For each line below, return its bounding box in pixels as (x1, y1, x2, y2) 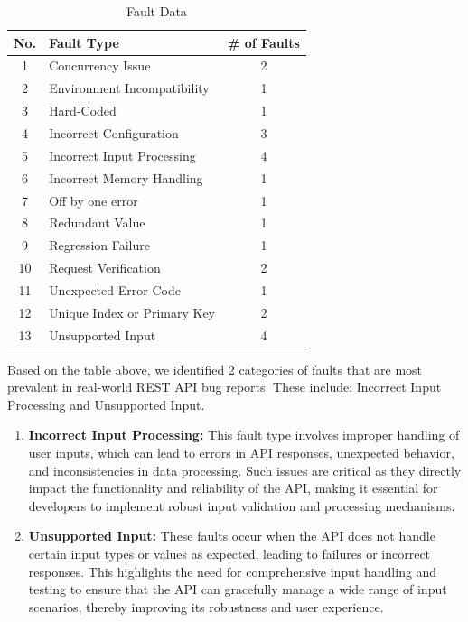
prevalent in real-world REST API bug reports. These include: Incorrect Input (7, 377, 442, 396)
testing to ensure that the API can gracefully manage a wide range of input (28, 580, 447, 599)
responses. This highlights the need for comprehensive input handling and (28, 562, 437, 580)
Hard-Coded (49, 101, 117, 120)
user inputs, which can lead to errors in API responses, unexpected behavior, (28, 443, 454, 462)
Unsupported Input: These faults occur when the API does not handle (28, 526, 435, 545)
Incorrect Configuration (49, 123, 179, 142)
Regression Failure (49, 236, 150, 255)
